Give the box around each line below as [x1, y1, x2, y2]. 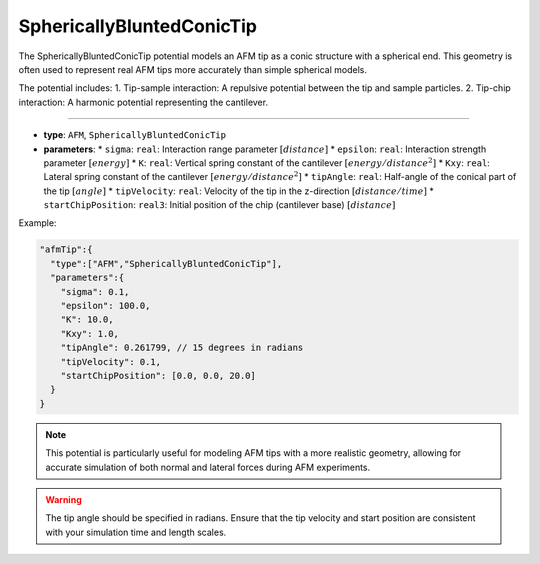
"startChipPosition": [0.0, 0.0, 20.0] [60, 370, 257, 381]
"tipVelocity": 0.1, [60, 356, 162, 367]
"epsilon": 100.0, [60, 300, 151, 311]
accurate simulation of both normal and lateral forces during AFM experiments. [45, 461, 371, 473]
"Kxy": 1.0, [60, 328, 120, 339]
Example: [18, 217, 57, 229]
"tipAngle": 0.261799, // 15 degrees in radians [60, 342, 304, 354]
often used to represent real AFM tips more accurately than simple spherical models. [18, 63, 367, 75]
